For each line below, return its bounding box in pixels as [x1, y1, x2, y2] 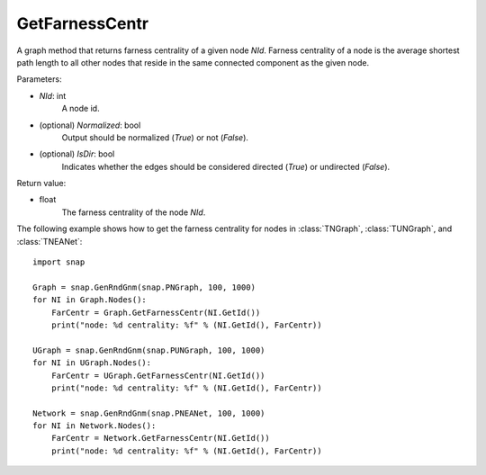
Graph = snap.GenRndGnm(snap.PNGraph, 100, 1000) [32, 282, 256, 292]
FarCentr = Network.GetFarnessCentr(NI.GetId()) [50, 433, 270, 444]
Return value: [16, 178, 67, 189]
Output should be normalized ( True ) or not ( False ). [61, 131, 249, 143]
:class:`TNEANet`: [16, 236, 83, 246]
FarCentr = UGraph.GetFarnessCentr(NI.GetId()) [50, 370, 265, 381]
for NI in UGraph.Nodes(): [32, 358, 152, 368]
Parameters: [16, 74, 62, 85]
